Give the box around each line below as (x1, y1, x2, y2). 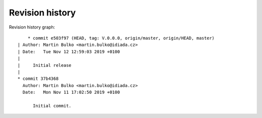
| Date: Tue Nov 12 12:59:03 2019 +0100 (17, 49, 120, 54)
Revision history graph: (9, 24, 55, 30)
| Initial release (17, 62, 72, 68)
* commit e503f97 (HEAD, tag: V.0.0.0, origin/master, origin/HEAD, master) (27, 35, 215, 41)
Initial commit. (33, 103, 72, 108)
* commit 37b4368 (17, 76, 59, 82)
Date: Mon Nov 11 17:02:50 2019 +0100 (22, 89, 120, 95)
